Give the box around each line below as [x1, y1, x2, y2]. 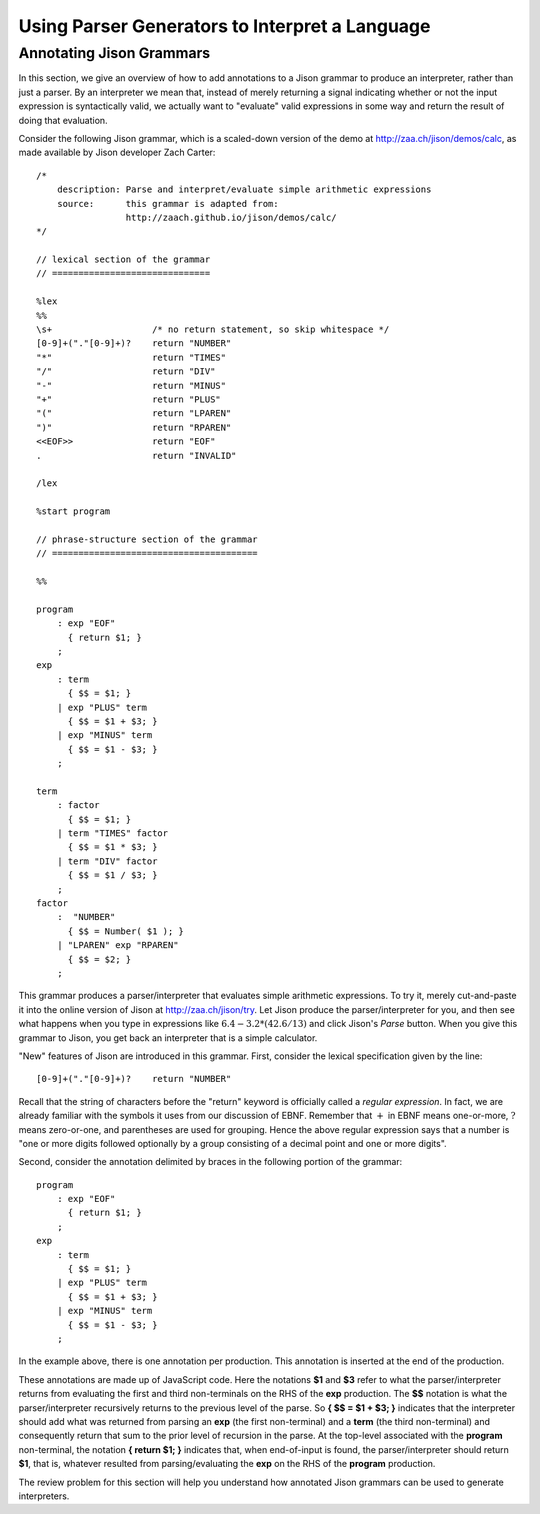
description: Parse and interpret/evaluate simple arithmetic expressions [56, 184, 432, 195]
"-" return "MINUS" [36, 380, 227, 391]
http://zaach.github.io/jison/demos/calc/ [125, 211, 337, 223]
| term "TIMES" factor [56, 828, 169, 839]
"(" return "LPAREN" [36, 408, 232, 419]
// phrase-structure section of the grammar [36, 533, 259, 545]
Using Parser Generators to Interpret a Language [18, 15, 431, 37]
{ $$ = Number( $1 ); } [67, 925, 185, 937]
